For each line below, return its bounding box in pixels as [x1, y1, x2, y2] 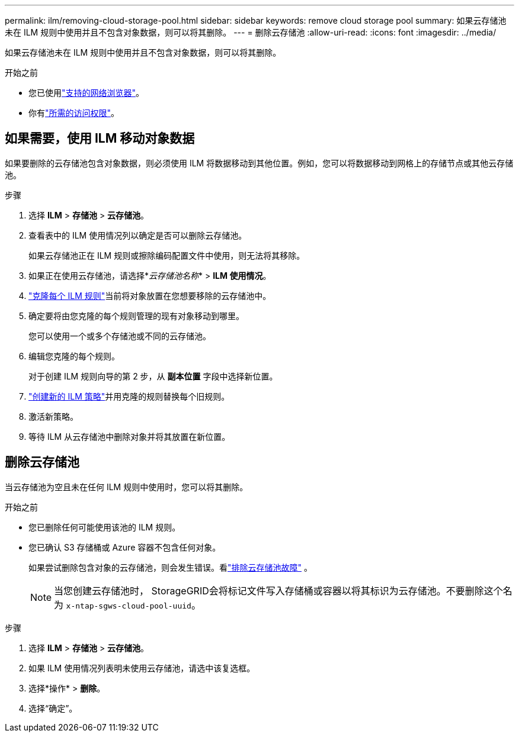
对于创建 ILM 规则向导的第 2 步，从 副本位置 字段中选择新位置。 [28, 371, 278, 381]
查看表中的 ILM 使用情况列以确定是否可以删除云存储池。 [28, 230, 247, 240]
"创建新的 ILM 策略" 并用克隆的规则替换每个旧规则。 [28, 391, 230, 401]
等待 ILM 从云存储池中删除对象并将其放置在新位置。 [28, 431, 230, 442]
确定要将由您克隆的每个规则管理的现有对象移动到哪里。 [28, 310, 244, 321]
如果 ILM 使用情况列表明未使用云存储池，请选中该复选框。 [28, 662, 255, 673]
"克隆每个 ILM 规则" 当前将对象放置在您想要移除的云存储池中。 [28, 290, 271, 301]
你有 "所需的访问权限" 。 [28, 108, 120, 118]
